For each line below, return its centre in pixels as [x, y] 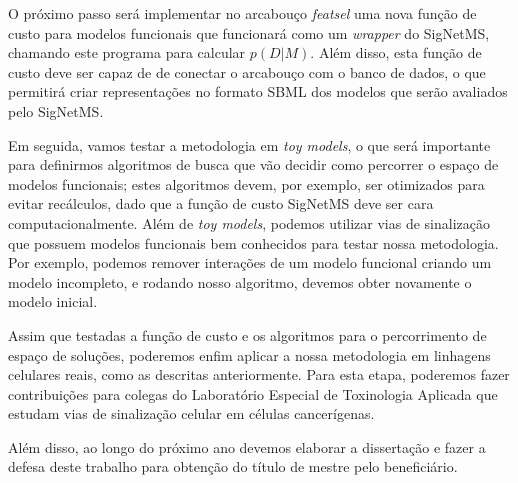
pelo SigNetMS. [56, 110]
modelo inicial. [53, 301]
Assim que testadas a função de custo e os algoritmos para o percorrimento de [247, 334]
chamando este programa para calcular [127, 52]
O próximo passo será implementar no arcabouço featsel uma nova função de [242, 13]
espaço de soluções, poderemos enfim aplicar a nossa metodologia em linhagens [249, 354]
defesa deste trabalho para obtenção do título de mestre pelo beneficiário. [233, 466]
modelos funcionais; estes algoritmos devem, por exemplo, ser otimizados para [246, 183]
